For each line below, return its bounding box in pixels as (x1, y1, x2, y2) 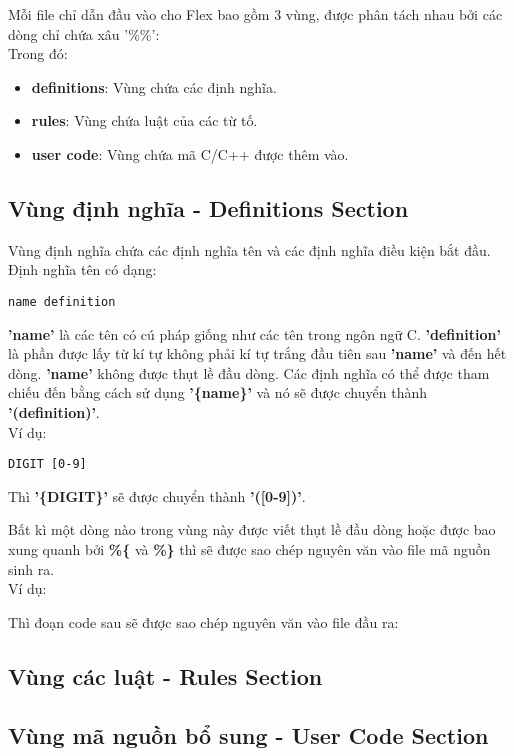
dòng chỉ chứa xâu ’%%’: (8, 23, 160, 44)
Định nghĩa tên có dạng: (8, 259, 157, 280)
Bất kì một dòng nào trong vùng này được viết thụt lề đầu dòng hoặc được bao (8, 519, 496, 540)
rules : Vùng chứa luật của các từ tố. (31, 110, 258, 131)
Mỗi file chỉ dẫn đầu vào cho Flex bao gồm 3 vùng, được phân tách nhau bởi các (8, 4, 503, 24)
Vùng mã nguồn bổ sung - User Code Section (8, 719, 489, 750)
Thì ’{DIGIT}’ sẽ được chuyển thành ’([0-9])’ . (8, 485, 306, 506)
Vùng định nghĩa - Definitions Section (8, 192, 409, 223)
